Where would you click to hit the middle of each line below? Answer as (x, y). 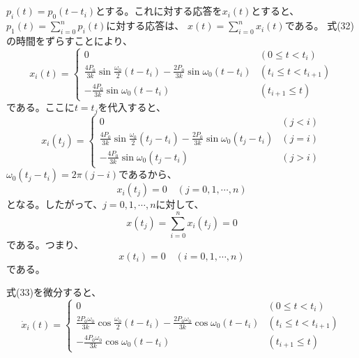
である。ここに (40, 107)
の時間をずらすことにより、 (69, 40)
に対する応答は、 (145, 25)
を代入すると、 (132, 107)
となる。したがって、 (55, 204)
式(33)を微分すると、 (54, 292)
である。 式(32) (320, 25)
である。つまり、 (45, 244)
